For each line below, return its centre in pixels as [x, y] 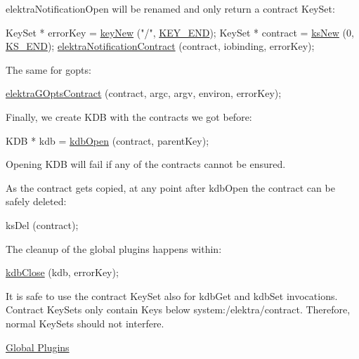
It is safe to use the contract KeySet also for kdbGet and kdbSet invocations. [172, 295]
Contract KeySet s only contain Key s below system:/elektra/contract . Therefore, [178, 309]
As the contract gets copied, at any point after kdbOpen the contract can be [170, 187]
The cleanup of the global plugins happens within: [114, 248]
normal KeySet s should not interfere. [85, 323]
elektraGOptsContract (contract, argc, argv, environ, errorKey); [144, 93]
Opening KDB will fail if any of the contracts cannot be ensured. [146, 164]
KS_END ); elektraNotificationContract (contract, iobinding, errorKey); [160, 46]
